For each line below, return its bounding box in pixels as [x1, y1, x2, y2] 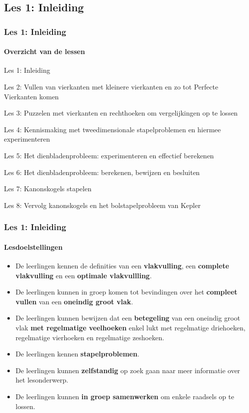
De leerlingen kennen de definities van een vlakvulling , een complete [15, 261, 229, 270]
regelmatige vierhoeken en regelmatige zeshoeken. [15, 332, 165, 342]
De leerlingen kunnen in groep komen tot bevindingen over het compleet [15, 287, 238, 297]
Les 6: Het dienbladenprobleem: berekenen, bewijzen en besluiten [4, 167, 200, 177]
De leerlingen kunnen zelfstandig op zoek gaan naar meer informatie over [15, 365, 240, 375]
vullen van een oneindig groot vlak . [15, 296, 133, 306]
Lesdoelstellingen [4, 241, 63, 252]
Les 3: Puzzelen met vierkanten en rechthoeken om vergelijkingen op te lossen [4, 108, 238, 118]
